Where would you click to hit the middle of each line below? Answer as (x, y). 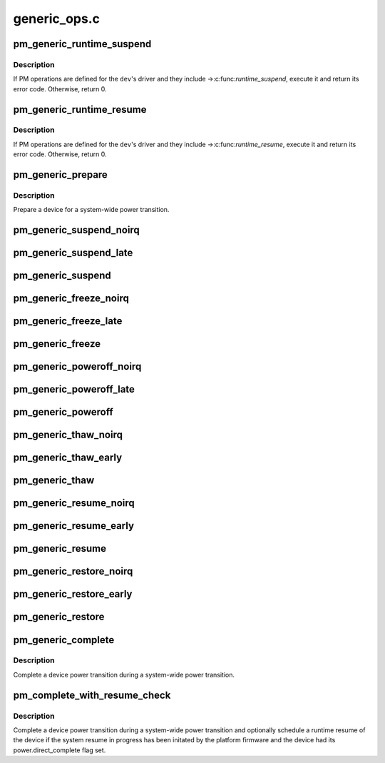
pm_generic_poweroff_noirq (77, 367)
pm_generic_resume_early (74, 526)
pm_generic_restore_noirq (73, 571)
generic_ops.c (56, 19)
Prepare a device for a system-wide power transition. (91, 210)
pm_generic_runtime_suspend (82, 44)
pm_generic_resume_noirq (74, 503)
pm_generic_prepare (61, 175)
